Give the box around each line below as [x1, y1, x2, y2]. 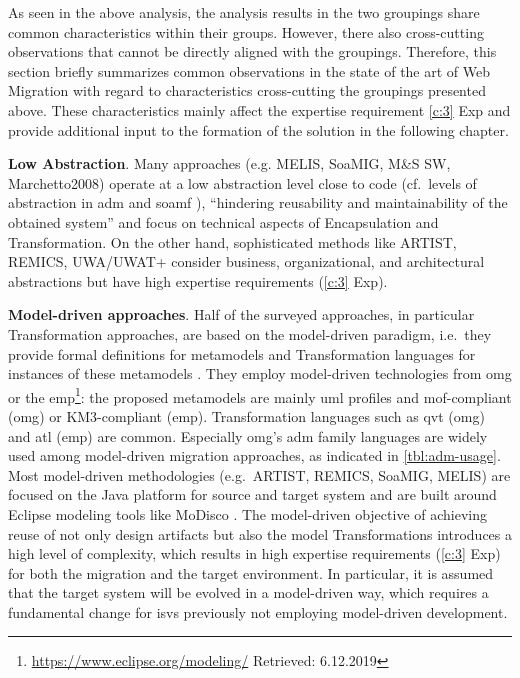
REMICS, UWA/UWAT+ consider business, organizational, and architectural [8, 251, 485, 272]
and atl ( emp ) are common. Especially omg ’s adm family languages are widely [8, 425, 488, 446]
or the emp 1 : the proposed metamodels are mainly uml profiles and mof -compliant [8, 383, 512, 407]
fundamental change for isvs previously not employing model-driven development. [8, 601, 508, 622]
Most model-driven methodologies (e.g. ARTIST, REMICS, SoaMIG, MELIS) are [8, 464, 511, 485]
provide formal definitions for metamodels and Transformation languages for [8, 343, 476, 364]
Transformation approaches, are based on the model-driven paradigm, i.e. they [8, 323, 492, 344]
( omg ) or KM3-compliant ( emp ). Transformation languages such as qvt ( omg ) [8, 405, 485, 426]
